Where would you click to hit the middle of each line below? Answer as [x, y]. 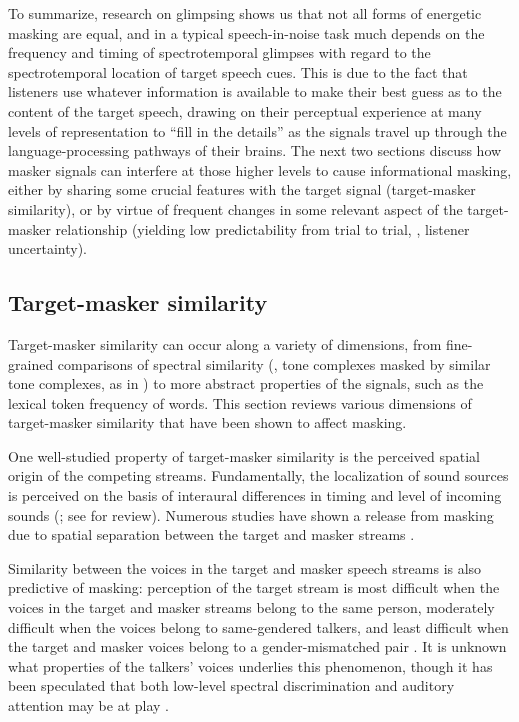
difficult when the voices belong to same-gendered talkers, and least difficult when [258, 626]
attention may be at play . [89, 705]
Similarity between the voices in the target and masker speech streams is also [245, 567]
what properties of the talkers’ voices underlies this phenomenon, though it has [250, 665]
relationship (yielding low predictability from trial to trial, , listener [262, 228]
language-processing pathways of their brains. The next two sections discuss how [255, 150]
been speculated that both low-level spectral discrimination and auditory [231, 685]
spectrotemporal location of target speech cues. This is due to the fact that [238, 71]
